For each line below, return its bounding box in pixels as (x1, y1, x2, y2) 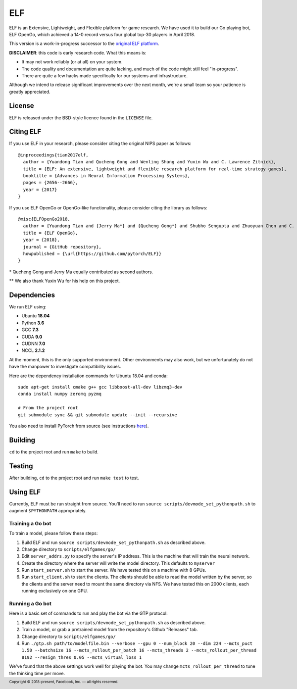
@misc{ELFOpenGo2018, (18, 216, 70, 222)
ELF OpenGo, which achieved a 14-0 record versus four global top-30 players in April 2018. (9, 31, 196, 37)
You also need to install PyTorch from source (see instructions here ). (9, 423, 149, 429)
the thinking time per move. (9, 670, 65, 676)
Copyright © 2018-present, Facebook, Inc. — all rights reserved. (9, 679, 119, 684)
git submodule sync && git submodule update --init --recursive (18, 412, 178, 418)
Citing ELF (9, 128, 42, 136)
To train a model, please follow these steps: (9, 530, 98, 537)
